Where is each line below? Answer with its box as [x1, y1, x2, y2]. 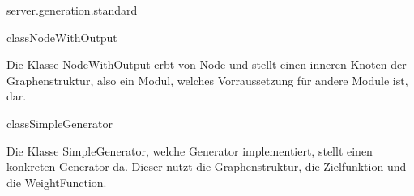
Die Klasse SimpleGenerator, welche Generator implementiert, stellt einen [6, 142, 373, 159]
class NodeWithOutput [6, 28, 117, 45]
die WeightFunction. [6, 173, 107, 190]
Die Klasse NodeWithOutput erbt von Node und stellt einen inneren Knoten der [6, 56, 407, 73]
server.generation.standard [6, 2, 138, 18]
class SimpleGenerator [6, 114, 113, 131]
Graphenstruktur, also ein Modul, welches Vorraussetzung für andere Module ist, [6, 71, 408, 88]
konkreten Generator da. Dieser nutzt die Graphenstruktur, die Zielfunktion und [6, 158, 407, 175]
